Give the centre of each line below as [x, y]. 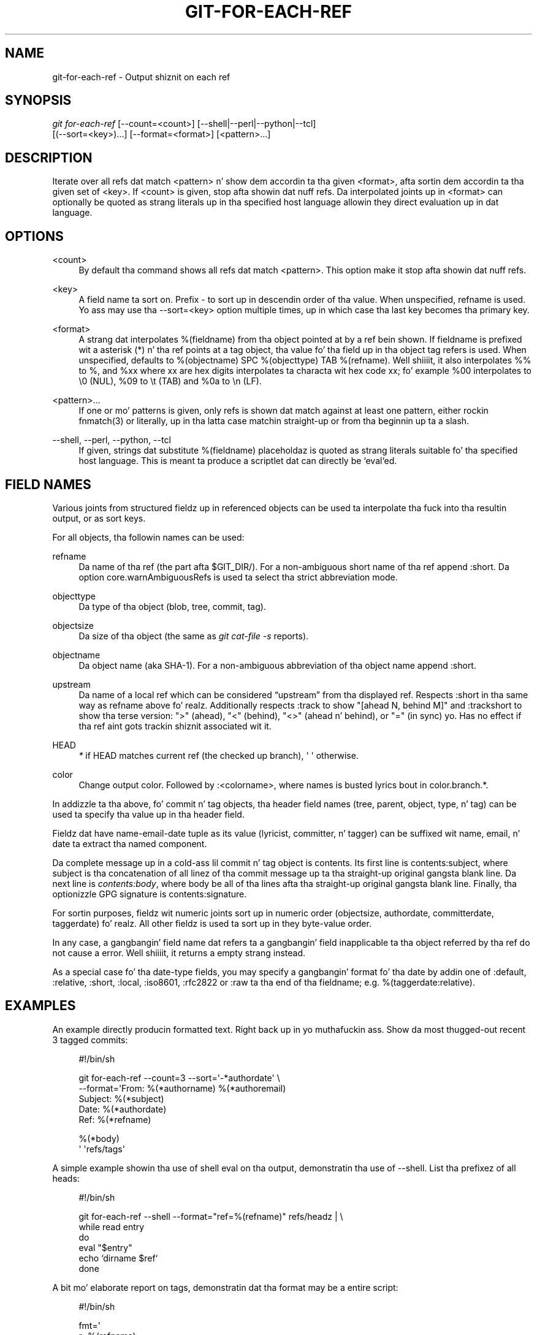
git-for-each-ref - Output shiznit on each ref [141, 77]
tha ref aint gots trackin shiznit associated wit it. [175, 726]
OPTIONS [34, 236]
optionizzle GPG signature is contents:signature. [150, 894]
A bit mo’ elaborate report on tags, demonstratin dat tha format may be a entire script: [225, 1287]
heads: [66, 1178]
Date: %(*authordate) [123, 1109]
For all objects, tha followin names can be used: [148, 537]
